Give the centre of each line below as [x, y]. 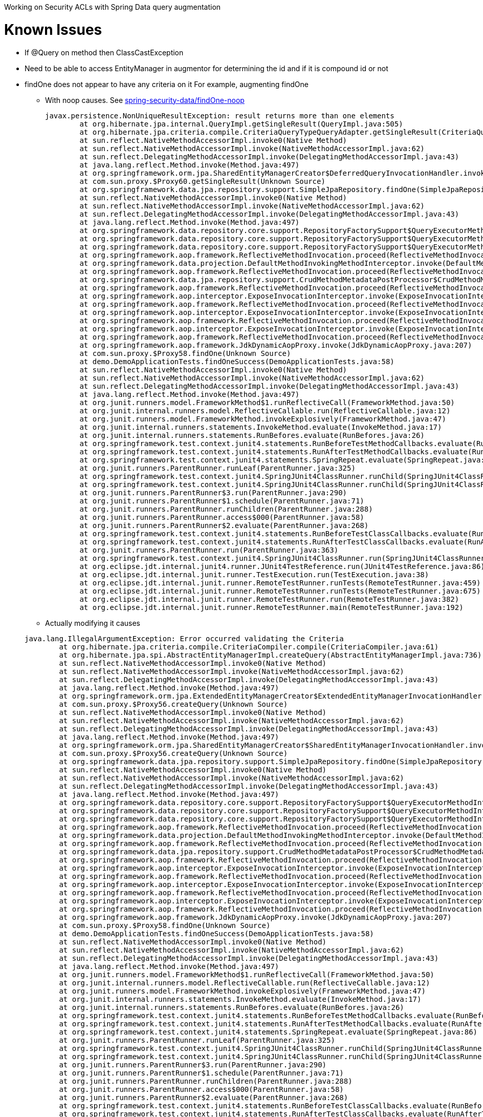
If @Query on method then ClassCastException [104, 52]
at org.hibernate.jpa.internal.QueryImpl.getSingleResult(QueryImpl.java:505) [241, 124]
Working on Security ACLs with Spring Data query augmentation [113, 7]
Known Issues [53, 29]
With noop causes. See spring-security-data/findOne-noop [145, 100]
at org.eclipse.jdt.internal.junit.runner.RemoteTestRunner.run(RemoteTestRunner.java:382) [269, 599]
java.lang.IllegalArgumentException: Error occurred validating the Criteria [184, 638]
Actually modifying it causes [93, 623]
